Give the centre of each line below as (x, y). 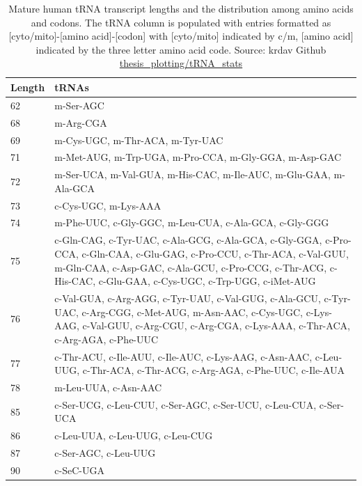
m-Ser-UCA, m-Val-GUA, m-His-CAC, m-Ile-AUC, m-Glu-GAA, (192, 174)
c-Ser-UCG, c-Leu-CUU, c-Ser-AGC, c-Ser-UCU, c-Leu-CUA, (186, 404)
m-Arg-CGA (81, 122)
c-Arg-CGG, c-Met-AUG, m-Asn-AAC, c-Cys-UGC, (192, 312)
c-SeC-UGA (79, 470)
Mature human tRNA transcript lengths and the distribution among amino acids (181, 8)
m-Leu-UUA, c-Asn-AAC (108, 387)
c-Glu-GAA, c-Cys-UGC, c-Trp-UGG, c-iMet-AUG (207, 281)
